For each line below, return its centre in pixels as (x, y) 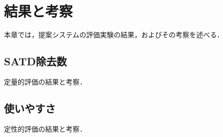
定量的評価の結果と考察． (45, 81)
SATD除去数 (35, 61)
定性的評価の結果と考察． (45, 128)
